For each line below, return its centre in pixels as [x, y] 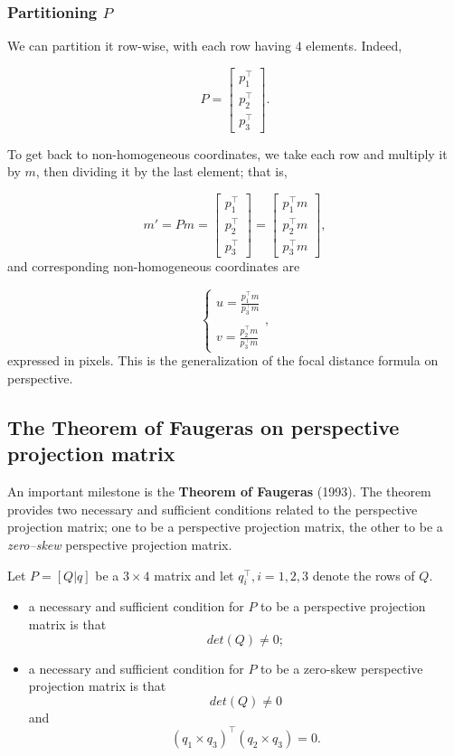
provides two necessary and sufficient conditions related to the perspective [213, 509]
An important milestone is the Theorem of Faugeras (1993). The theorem [219, 491]
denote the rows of [364, 575]
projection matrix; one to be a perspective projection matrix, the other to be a [225, 527]
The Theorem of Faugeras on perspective [203, 427]
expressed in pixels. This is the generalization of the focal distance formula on [223, 360]
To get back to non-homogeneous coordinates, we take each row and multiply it [227, 153]
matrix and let [194, 575]
